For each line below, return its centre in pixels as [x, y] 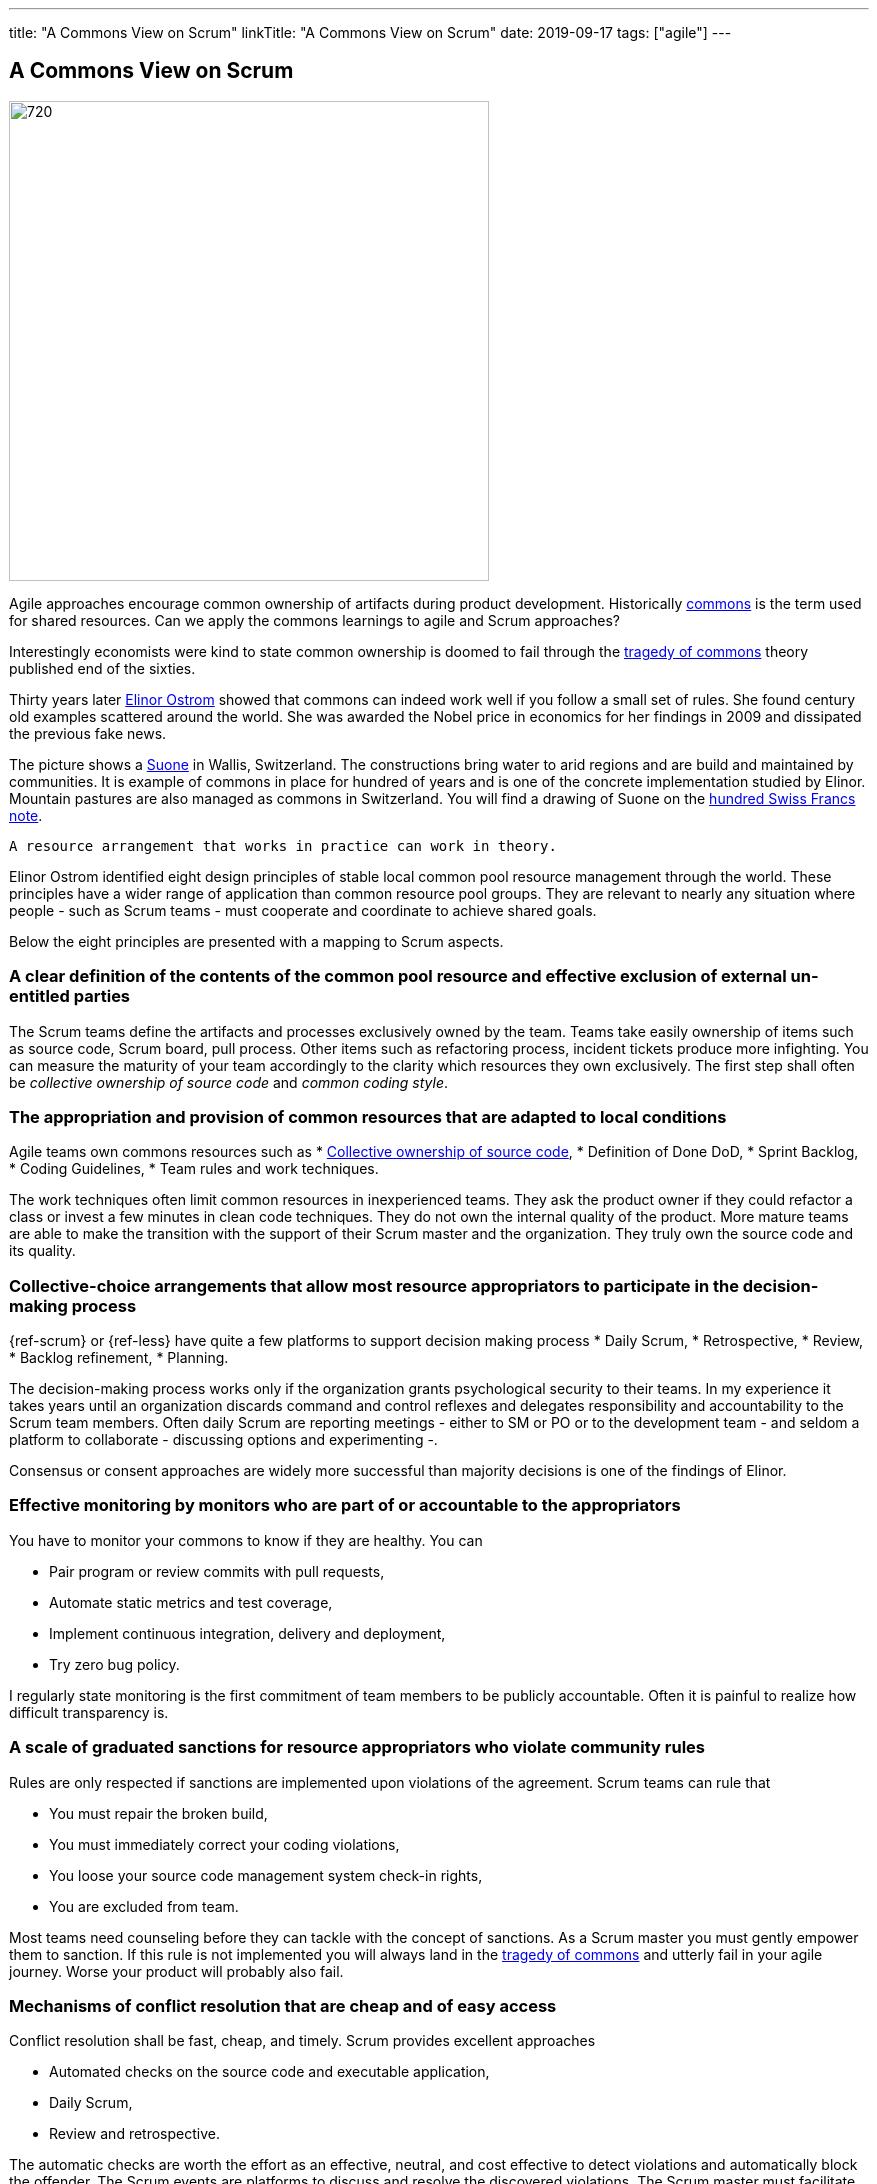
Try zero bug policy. [114, 1664]
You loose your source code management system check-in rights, [266, 1875]
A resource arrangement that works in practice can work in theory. [283, 845]
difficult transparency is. [89, 1712]
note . [26, 815]
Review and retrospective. [134, 2134]
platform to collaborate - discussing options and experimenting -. [223, 1440]
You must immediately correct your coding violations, [224, 1844]
